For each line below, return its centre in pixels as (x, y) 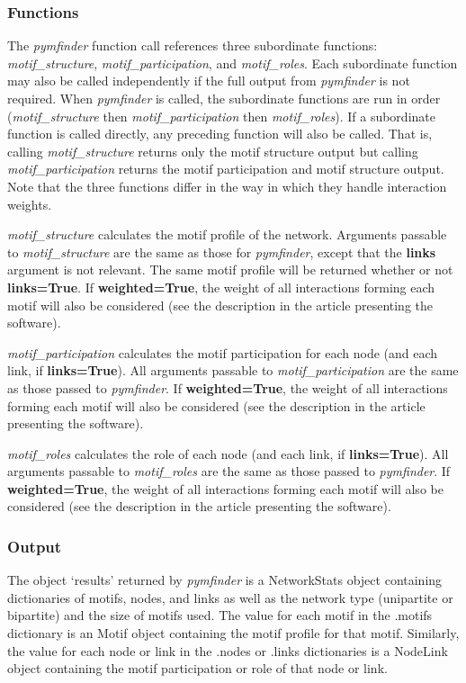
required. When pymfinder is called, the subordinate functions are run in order (224, 98)
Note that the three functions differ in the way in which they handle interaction (227, 186)
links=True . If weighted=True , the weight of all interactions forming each (221, 287)
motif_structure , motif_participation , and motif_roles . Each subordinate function (233, 63)
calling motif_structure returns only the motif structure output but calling (213, 151)
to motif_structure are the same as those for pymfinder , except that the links (222, 252)
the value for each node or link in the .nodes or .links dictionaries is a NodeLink (228, 650)
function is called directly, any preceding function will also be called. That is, (220, 134)
